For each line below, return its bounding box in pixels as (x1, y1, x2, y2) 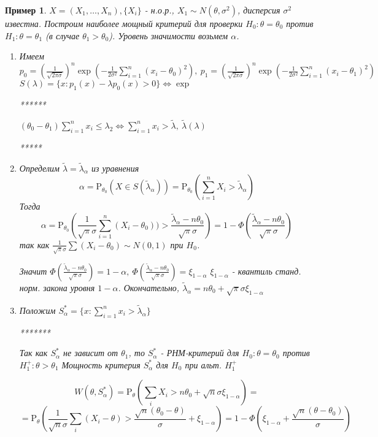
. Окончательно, (118, 281, 180, 294)
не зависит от (63, 346, 118, 359)
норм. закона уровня (19, 281, 95, 294)
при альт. (185, 358, 222, 371)
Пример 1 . (5, 4, 47, 16)
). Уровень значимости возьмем (109, 29, 228, 42)
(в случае (45, 29, 80, 42)
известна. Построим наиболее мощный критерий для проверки (5, 17, 243, 29)
